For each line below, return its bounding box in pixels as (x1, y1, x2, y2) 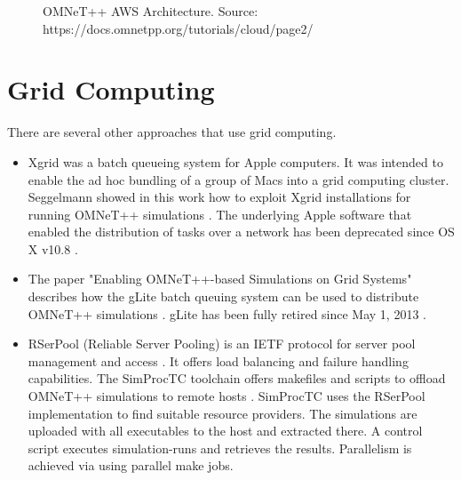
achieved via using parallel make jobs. (28, 456, 234, 475)
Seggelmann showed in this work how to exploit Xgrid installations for (28, 188, 411, 206)
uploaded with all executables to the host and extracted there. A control (28, 421, 423, 440)
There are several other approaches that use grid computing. (7, 123, 337, 141)
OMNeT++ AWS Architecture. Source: (43, 2, 258, 20)
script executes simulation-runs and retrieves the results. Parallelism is (28, 438, 412, 457)
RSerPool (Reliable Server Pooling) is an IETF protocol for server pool (28, 334, 416, 353)
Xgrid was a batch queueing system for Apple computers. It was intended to (28, 152, 443, 171)
